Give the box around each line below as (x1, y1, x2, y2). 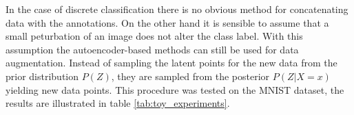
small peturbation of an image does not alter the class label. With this (6, 29, 303, 43)
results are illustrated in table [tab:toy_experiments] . (6, 96, 230, 110)
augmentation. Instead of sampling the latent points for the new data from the (6, 55, 337, 70)
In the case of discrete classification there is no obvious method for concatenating (6, 2, 348, 16)
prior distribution (6, 68, 79, 83)
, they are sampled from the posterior (111, 68, 270, 83)
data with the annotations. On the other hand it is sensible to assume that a (6, 15, 329, 29)
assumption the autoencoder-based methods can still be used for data (6, 42, 299, 56)
